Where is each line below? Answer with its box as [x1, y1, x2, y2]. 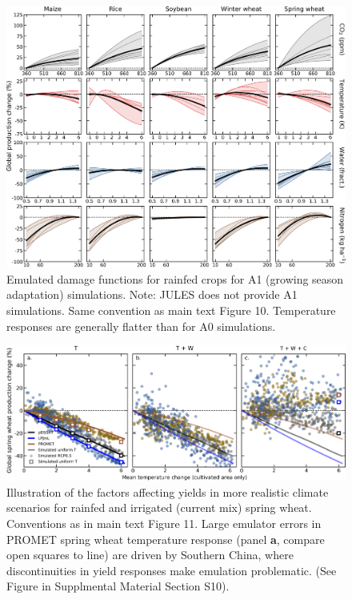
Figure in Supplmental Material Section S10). [6, 578, 230, 594]
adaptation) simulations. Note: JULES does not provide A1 [6, 286, 298, 303]
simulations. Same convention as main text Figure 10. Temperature [6, 301, 336, 318]
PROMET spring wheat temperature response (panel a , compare [6, 530, 325, 547]
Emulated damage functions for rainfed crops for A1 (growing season [6, 270, 344, 287]
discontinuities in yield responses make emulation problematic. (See [6, 562, 337, 578]
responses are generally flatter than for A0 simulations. [6, 317, 276, 334]
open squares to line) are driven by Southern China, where [6, 546, 294, 563]
